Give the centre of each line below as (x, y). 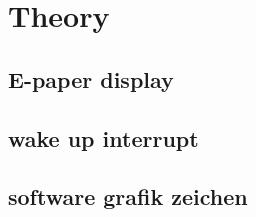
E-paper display (91, 78)
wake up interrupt (103, 137)
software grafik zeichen (128, 196)
